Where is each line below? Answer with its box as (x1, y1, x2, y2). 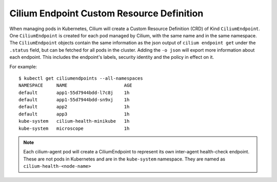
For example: (9, 63, 37, 70)
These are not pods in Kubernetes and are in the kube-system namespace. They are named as (23, 156, 226, 162)
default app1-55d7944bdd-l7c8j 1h (18, 89, 130, 96)
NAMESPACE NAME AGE (18, 82, 133, 88)
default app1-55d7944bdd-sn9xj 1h (18, 97, 130, 103)
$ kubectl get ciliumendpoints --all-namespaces (18, 75, 143, 81)
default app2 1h (18, 104, 130, 110)
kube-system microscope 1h (18, 125, 130, 131)
